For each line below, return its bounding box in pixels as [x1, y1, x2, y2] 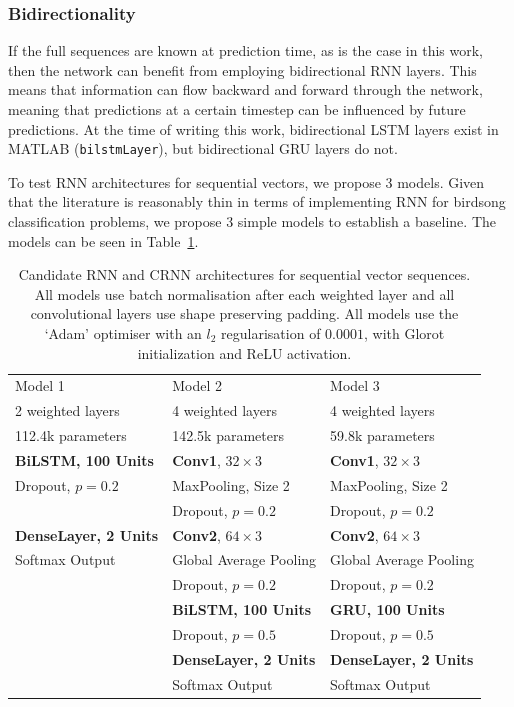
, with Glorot [364, 323, 445, 343]
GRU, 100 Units [330, 599, 445, 620]
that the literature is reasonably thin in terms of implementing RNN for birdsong [8, 191, 506, 212]
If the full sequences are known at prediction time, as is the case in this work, [8, 40, 483, 61]
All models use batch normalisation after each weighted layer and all [34, 283, 455, 304]
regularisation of [221, 323, 321, 343]
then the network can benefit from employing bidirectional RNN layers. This [8, 59, 477, 80]
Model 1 [15, 375, 65, 396]
